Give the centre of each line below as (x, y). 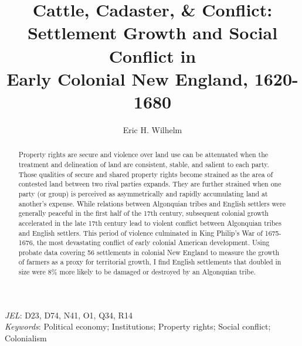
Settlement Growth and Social (152, 33)
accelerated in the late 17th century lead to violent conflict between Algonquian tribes (150, 223)
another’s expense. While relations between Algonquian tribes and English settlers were (152, 203)
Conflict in (152, 55)
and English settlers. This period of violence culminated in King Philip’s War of (140, 233)
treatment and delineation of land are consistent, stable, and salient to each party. (144, 164)
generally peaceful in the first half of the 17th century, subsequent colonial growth (143, 213)
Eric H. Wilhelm (152, 129)
